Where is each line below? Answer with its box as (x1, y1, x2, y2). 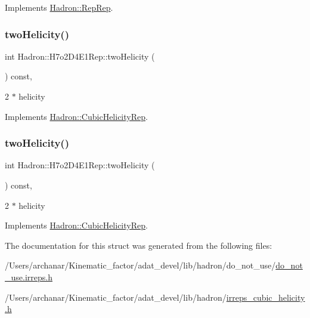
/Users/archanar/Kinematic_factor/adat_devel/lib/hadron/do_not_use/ (5, 259, 276, 271)
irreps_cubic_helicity (226, 291, 305, 303)
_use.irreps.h (5, 270, 52, 283)
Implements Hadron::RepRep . (5, 1, 113, 13)
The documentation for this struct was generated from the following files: (5, 239, 272, 251)
